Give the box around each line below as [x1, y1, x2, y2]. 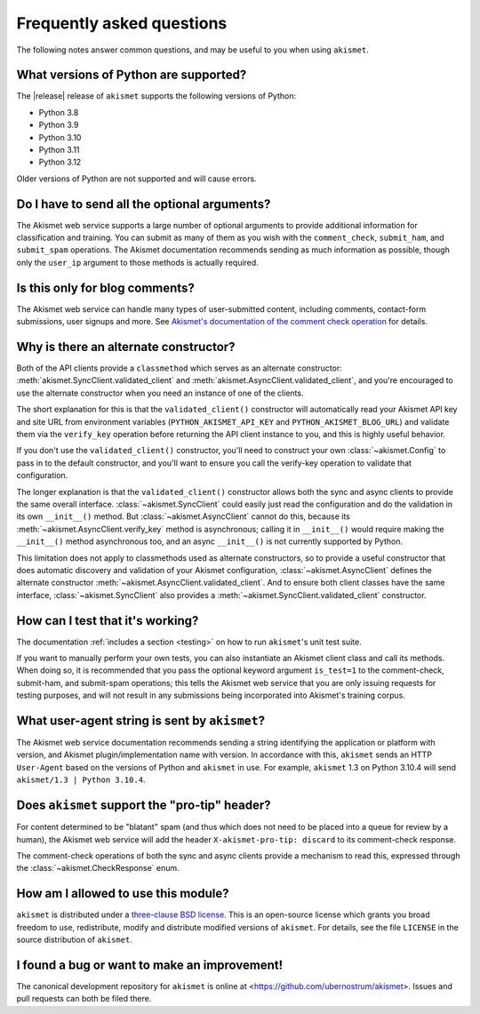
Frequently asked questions [16, 13, 228, 33]
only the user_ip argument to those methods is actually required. [16, 257, 260, 267]
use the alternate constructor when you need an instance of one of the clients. [16, 387, 304, 398]
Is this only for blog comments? [16, 280, 195, 295]
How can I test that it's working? [16, 613, 199, 628]
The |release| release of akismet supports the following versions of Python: [16, 91, 297, 101]
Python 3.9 [38, 120, 79, 131]
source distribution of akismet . [16, 934, 132, 946]
